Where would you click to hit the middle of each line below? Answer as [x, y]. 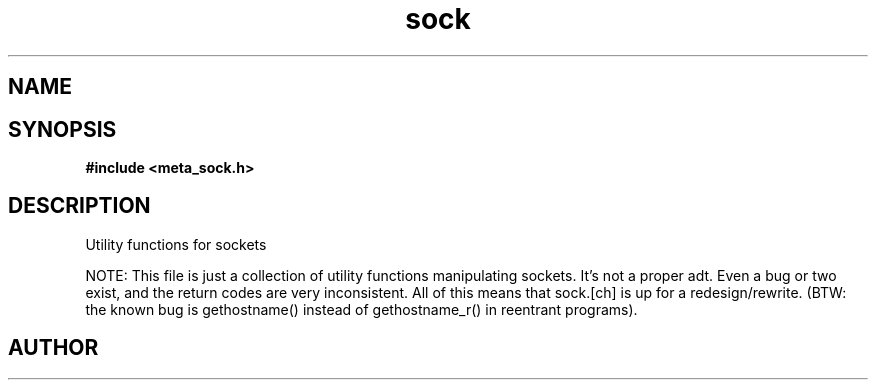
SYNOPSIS [62, 129]
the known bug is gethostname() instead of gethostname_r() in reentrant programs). [361, 309]
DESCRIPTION [79, 206]
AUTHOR [53, 348]
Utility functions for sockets [176, 244]
